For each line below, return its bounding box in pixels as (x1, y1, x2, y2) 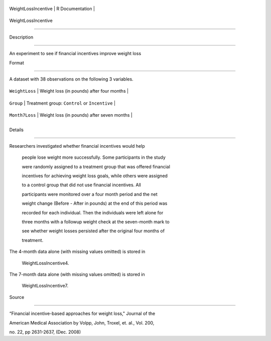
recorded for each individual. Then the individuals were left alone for (22, 209, 164, 215)
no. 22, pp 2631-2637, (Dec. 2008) (9, 328, 81, 335)
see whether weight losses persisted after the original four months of (22, 228, 165, 234)
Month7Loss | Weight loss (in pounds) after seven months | (9, 112, 132, 118)
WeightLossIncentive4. (22, 260, 69, 266)
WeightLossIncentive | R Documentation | (9, 6, 95, 12)
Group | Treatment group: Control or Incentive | (9, 100, 115, 106)
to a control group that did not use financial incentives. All (22, 182, 142, 188)
